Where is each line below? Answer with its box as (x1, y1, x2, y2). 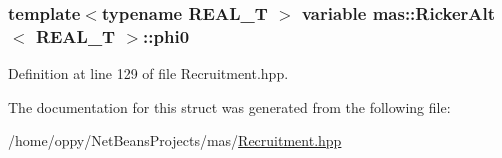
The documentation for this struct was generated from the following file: (8, 96, 451, 117)
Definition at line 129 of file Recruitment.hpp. (8, 63, 289, 84)
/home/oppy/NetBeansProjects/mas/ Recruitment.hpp (8, 130, 342, 151)
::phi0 (143, 23, 190, 48)
